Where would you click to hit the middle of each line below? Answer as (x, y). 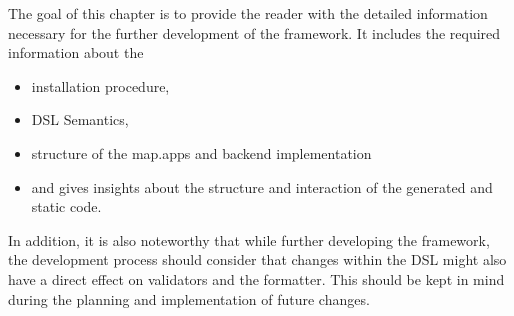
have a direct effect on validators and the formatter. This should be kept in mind (256, 278)
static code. (66, 206)
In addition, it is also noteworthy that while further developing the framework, (249, 239)
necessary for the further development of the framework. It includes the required (254, 32)
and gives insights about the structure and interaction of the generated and (262, 186)
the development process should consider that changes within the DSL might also (257, 259)
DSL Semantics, (80, 119)
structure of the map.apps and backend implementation (201, 152)
